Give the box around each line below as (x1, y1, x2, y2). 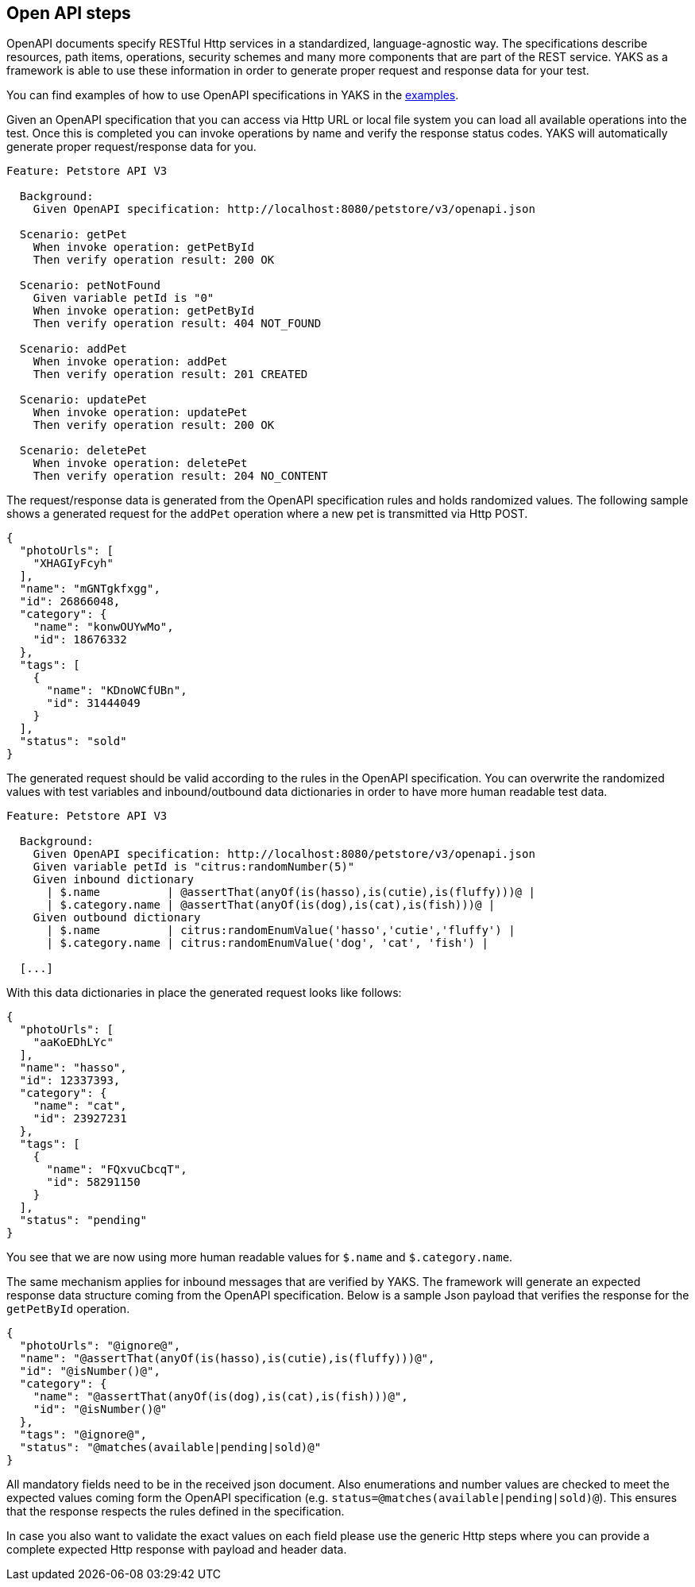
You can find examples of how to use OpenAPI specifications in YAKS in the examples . (6, 88, 459, 102)
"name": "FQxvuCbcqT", (46, 1163, 187, 1176)
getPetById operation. (6, 1302, 130, 1316)
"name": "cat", (33, 1099, 127, 1113)
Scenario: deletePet (19, 444, 148, 458)
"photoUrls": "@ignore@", (19, 1339, 181, 1353)
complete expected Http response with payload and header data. (6, 1543, 347, 1557)
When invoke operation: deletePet (33, 457, 248, 470)
